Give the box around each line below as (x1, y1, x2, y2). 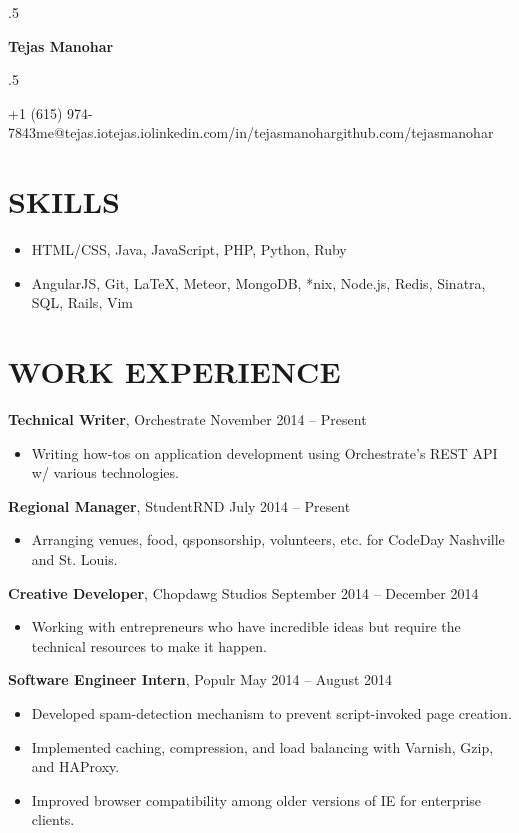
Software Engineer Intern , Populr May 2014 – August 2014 (8, 669, 393, 690)
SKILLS (8, 181, 120, 222)
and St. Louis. (31, 548, 118, 569)
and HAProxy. (31, 756, 120, 777)
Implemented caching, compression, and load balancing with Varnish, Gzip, (31, 736, 494, 757)
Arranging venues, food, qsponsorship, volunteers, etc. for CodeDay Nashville (31, 529, 505, 550)
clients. (31, 809, 75, 830)
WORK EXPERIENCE (8, 351, 341, 392)
